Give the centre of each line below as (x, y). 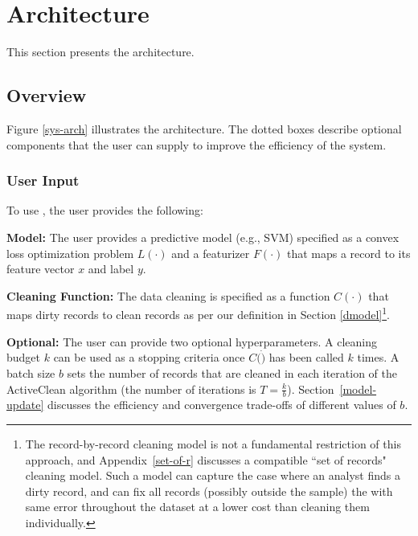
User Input (43, 180)
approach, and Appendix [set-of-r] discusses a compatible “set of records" (206, 459)
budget (24, 357)
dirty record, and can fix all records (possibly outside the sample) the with (209, 491)
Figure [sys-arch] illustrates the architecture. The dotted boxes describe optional (204, 128)
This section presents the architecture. (100, 52)
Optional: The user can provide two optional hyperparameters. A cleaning (192, 341)
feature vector (41, 269)
